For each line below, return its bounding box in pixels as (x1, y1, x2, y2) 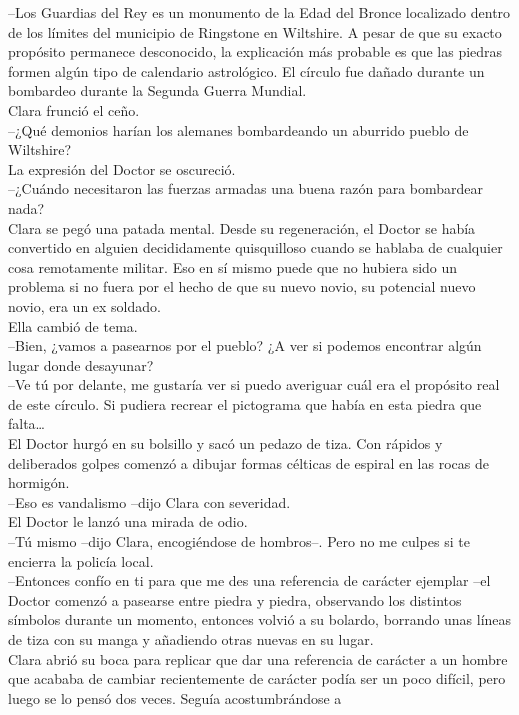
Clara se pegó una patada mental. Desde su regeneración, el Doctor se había (8, 217, 476, 238)
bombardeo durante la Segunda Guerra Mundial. (8, 80, 307, 101)
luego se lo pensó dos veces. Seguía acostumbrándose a (8, 687, 342, 708)
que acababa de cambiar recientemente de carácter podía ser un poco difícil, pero (8, 668, 506, 689)
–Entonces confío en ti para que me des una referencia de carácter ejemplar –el (8, 570, 491, 591)
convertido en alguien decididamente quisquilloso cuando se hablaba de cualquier (8, 237, 503, 258)
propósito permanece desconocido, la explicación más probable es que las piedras (8, 41, 503, 62)
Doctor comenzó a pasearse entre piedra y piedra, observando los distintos (8, 589, 462, 610)
